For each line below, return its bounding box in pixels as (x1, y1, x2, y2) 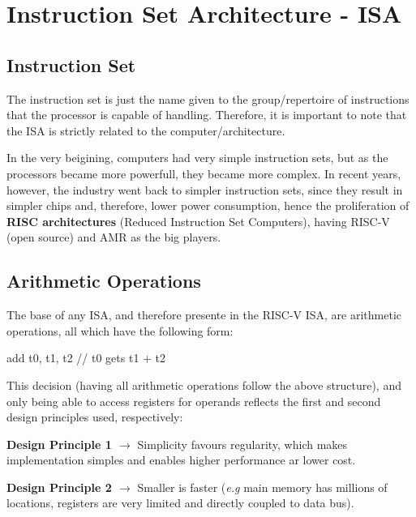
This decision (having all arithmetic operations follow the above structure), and (6, 376, 401, 393)
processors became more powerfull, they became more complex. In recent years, (6, 164, 401, 182)
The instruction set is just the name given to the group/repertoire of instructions (6, 90, 410, 107)
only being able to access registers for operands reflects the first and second (6, 392, 381, 409)
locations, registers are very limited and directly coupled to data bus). (6, 494, 354, 511)
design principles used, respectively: (6, 408, 183, 425)
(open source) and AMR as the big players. (6, 229, 221, 246)
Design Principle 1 (6, 435, 112, 452)
